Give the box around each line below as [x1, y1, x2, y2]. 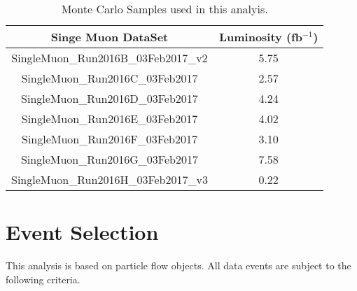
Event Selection [6, 218, 159, 246]
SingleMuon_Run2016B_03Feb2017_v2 [11, 50, 208, 66]
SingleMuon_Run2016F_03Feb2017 [22, 131, 197, 147]
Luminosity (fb [218, 29, 302, 45]
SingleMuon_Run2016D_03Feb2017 [21, 90, 198, 106]
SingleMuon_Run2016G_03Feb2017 [20, 151, 198, 167]
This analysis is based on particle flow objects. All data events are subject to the [6, 258, 351, 273]
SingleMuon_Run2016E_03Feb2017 [21, 111, 198, 127]
